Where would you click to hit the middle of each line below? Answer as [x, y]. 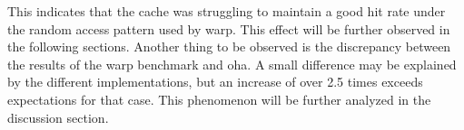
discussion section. [58, 117]
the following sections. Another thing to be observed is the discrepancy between [229, 46]
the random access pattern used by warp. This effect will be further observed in [229, 28]
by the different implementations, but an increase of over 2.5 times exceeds [215, 82]
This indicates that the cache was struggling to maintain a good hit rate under [227, 11]
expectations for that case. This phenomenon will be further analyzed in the [219, 99]
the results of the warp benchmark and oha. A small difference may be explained [232, 64]
